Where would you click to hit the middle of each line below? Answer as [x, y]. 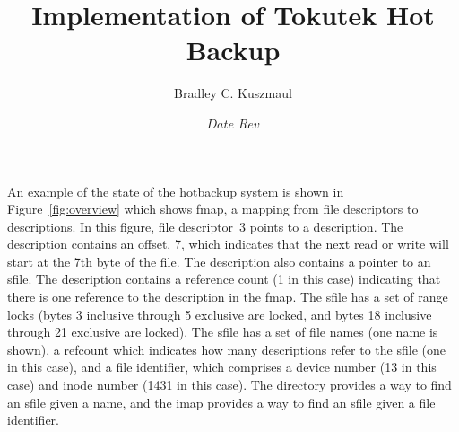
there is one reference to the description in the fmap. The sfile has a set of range [228, 297]
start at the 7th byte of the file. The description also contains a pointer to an [219, 261]
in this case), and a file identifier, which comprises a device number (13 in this [222, 367]
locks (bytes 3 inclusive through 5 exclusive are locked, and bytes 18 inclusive [220, 314]
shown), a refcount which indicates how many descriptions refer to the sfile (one [226, 349]
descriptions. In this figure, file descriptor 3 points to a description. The [205, 226]
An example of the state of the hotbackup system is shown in [176, 191]
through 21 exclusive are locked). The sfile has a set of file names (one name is [223, 332]
